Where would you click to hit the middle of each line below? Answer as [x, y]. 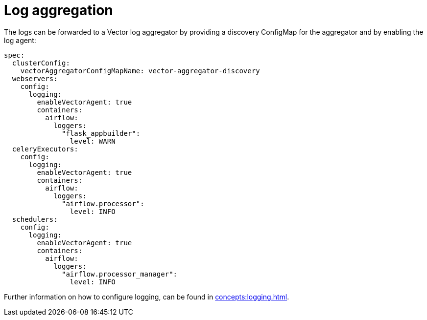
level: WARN [93, 141]
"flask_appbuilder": [101, 133]
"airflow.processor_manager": [120, 274]
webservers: [35, 78]
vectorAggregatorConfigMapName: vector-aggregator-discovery [140, 71]
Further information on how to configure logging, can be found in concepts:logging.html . [147, 297]
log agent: [20, 40]
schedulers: [35, 219]
